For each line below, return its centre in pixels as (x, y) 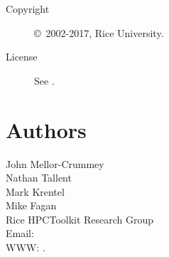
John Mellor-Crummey (55, 163)
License (22, 57)
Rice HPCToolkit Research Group (80, 219)
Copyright (28, 9)
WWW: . (26, 247)
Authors (46, 129)
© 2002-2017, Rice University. (99, 32)
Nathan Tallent (39, 178)
